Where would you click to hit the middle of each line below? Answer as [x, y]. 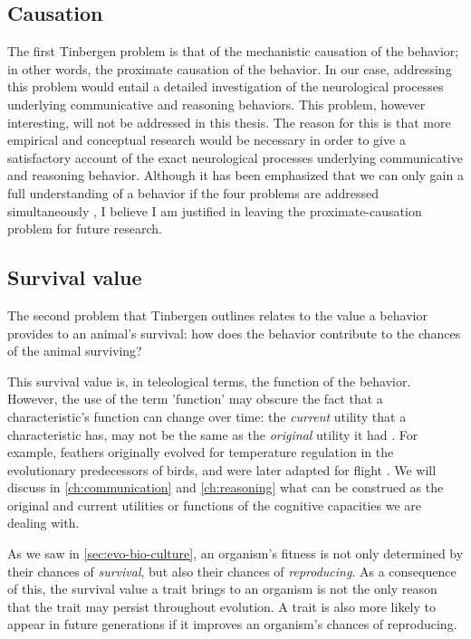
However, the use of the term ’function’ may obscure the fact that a [195, 399]
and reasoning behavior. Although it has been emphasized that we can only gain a [235, 175]
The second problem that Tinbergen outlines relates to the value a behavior [217, 315]
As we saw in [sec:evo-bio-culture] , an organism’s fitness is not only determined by [235, 553]
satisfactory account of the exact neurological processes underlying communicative [235, 157]
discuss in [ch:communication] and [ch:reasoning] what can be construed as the [226, 487]
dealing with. [43, 523]
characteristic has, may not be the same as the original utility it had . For [213, 434]
